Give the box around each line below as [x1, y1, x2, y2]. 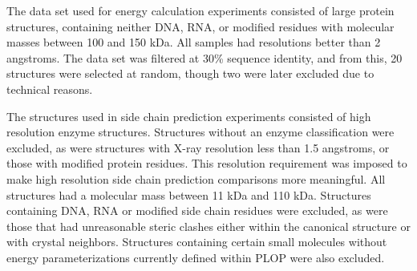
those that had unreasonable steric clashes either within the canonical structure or [6, 217, 411, 234]
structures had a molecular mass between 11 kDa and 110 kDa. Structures [6, 186, 371, 203]
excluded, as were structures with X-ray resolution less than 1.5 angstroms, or [6, 139, 390, 156]
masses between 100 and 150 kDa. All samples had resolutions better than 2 [6, 34, 381, 51]
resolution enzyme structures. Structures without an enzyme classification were [6, 123, 395, 140]
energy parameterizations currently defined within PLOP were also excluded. [6, 249, 385, 265]
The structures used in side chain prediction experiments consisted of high [6, 107, 371, 124]
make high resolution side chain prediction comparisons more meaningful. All [6, 170, 386, 187]
